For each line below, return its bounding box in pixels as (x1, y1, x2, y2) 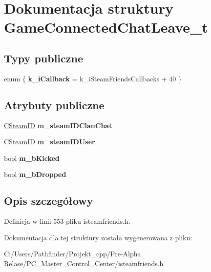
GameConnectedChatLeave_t (4, 17, 208, 37)
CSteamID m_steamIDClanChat (4, 120, 112, 130)
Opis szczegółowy (4, 193, 93, 208)
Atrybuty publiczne (4, 97, 105, 112)
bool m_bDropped (4, 169, 66, 179)
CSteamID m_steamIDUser (4, 136, 95, 147)
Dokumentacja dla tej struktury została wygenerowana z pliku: (4, 232, 192, 242)
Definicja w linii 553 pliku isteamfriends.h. (4, 216, 130, 226)
